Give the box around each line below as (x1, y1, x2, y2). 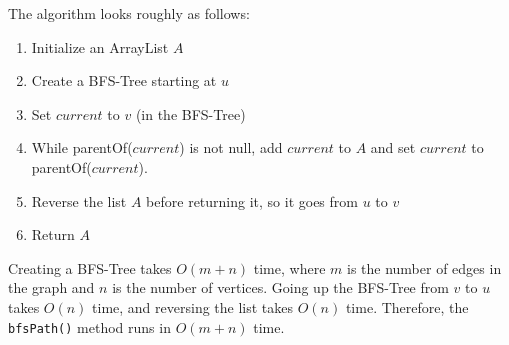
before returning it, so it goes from (146, 190, 358, 211)
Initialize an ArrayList (31, 36, 169, 57)
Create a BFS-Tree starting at (31, 70, 217, 91)
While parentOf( (31, 137, 133, 158)
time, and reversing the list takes (92, 296, 294, 317)
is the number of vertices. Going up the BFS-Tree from (112, 277, 449, 298)
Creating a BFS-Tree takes (8, 257, 172, 278)
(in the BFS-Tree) (135, 103, 246, 124)
